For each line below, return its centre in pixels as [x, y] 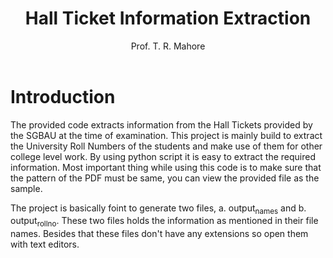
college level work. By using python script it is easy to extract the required [163, 156]
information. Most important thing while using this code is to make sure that [166, 167]
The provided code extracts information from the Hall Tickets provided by [161, 124]
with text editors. [45, 244]
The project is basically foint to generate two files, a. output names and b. [158, 209]
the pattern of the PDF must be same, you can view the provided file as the [165, 178]
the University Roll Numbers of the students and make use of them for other [166, 146]
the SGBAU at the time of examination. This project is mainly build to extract [166, 135]
